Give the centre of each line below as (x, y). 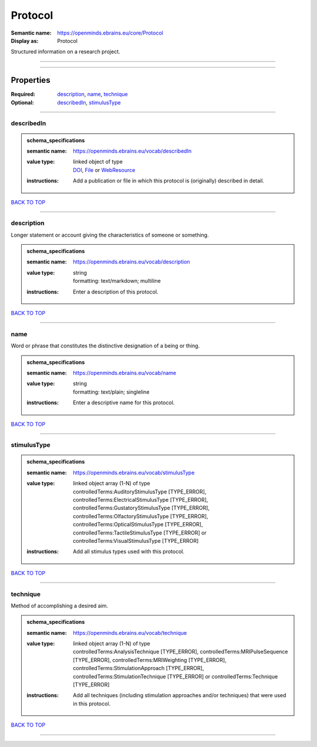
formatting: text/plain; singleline (111, 392)
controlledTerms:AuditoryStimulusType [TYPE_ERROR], (140, 491)
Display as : (25, 40)
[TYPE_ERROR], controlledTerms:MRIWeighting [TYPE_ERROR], (150, 660)
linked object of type (98, 162)
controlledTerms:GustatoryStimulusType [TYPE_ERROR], (141, 508)
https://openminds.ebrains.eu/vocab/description (131, 262)
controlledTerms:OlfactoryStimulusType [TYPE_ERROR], (141, 516)
